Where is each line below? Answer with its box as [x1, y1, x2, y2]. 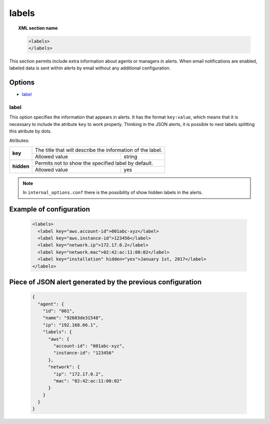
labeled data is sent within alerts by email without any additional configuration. [9, 65, 171, 71]
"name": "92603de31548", [42, 315, 104, 321]
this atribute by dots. [9, 128, 52, 134]
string [123, 153, 137, 160]
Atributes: [9, 137, 29, 143]
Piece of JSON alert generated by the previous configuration [9, 278, 202, 286]
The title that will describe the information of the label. [35, 146, 162, 153]
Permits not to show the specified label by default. [35, 159, 153, 166]
